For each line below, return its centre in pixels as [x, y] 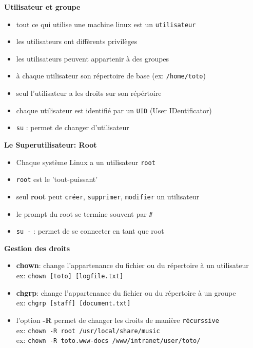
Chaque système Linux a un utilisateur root [86, 162]
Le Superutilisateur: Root [51, 145]
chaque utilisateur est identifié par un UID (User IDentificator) [114, 110]
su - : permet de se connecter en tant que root [90, 231]
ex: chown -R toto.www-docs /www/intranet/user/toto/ [108, 340]
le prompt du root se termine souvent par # [84, 213]
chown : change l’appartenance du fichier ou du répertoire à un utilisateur [132, 265]
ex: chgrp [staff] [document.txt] [73, 303]
